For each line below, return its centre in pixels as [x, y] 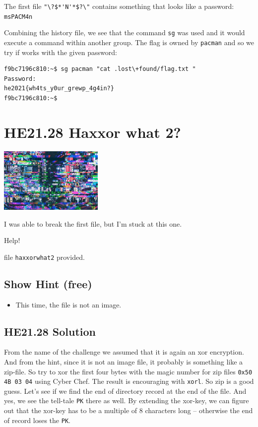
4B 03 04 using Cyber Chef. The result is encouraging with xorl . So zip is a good [129, 381]
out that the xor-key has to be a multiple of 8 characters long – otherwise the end [129, 410]
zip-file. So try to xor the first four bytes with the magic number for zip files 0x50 [128, 371]
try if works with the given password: [61, 52]
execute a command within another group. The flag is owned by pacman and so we [129, 42]
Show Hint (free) [48, 283]
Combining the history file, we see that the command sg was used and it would [125, 32]
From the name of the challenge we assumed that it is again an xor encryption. [124, 352]
